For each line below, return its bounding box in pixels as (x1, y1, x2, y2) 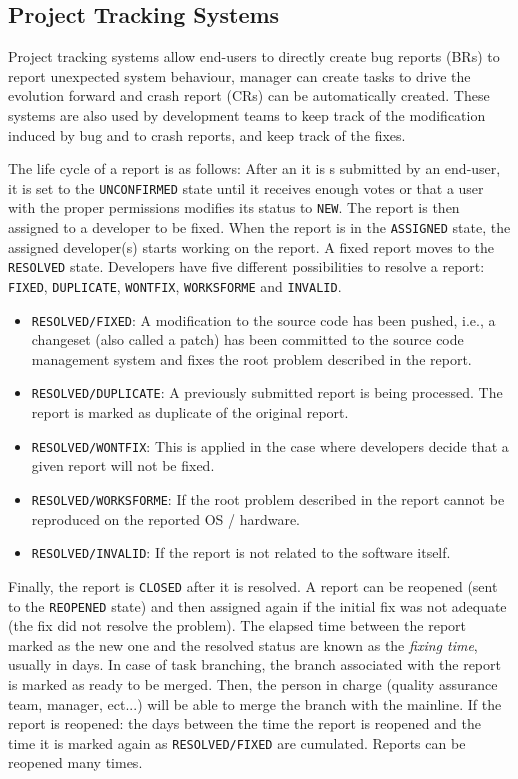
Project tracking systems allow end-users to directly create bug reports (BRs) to (8, 46, 500, 67)
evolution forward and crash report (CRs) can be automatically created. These (8, 85, 490, 106)
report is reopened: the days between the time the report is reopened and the (8, 713, 481, 734)
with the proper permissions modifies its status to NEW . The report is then (8, 197, 460, 218)
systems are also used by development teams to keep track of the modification (8, 104, 486, 125)
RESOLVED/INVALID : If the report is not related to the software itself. (31, 542, 451, 563)
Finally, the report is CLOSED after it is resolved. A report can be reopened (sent (8, 575, 498, 596)
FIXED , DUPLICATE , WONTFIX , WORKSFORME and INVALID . (8, 275, 342, 296)
